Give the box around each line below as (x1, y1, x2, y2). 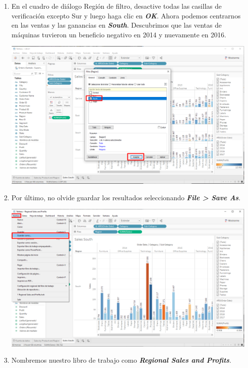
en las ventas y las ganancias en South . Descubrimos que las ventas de (11, 20, 222, 30)
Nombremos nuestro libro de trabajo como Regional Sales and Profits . (11, 355, 232, 365)
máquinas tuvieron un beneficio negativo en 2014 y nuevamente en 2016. (11, 29, 226, 39)
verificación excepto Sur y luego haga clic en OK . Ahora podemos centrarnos (11, 10, 241, 20)
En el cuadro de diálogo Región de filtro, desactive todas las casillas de (11, 1, 222, 11)
